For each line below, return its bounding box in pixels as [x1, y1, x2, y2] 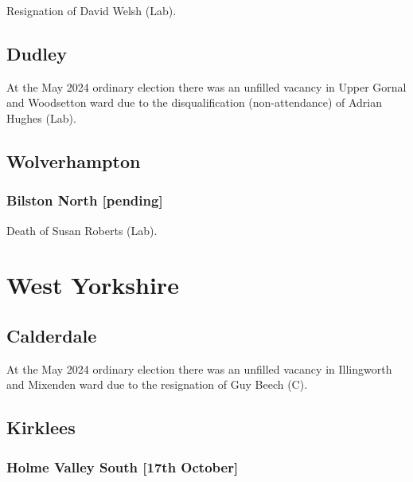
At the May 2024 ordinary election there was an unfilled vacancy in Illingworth [6, 360, 392, 377]
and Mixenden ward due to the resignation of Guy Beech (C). [6, 376, 308, 393]
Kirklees [6, 415, 76, 440]
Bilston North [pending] [6, 190, 163, 210]
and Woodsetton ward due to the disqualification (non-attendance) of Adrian [6, 94, 383, 111]
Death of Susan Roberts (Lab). [6, 221, 158, 238]
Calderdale [6, 323, 97, 347]
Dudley [6, 41, 67, 65]
